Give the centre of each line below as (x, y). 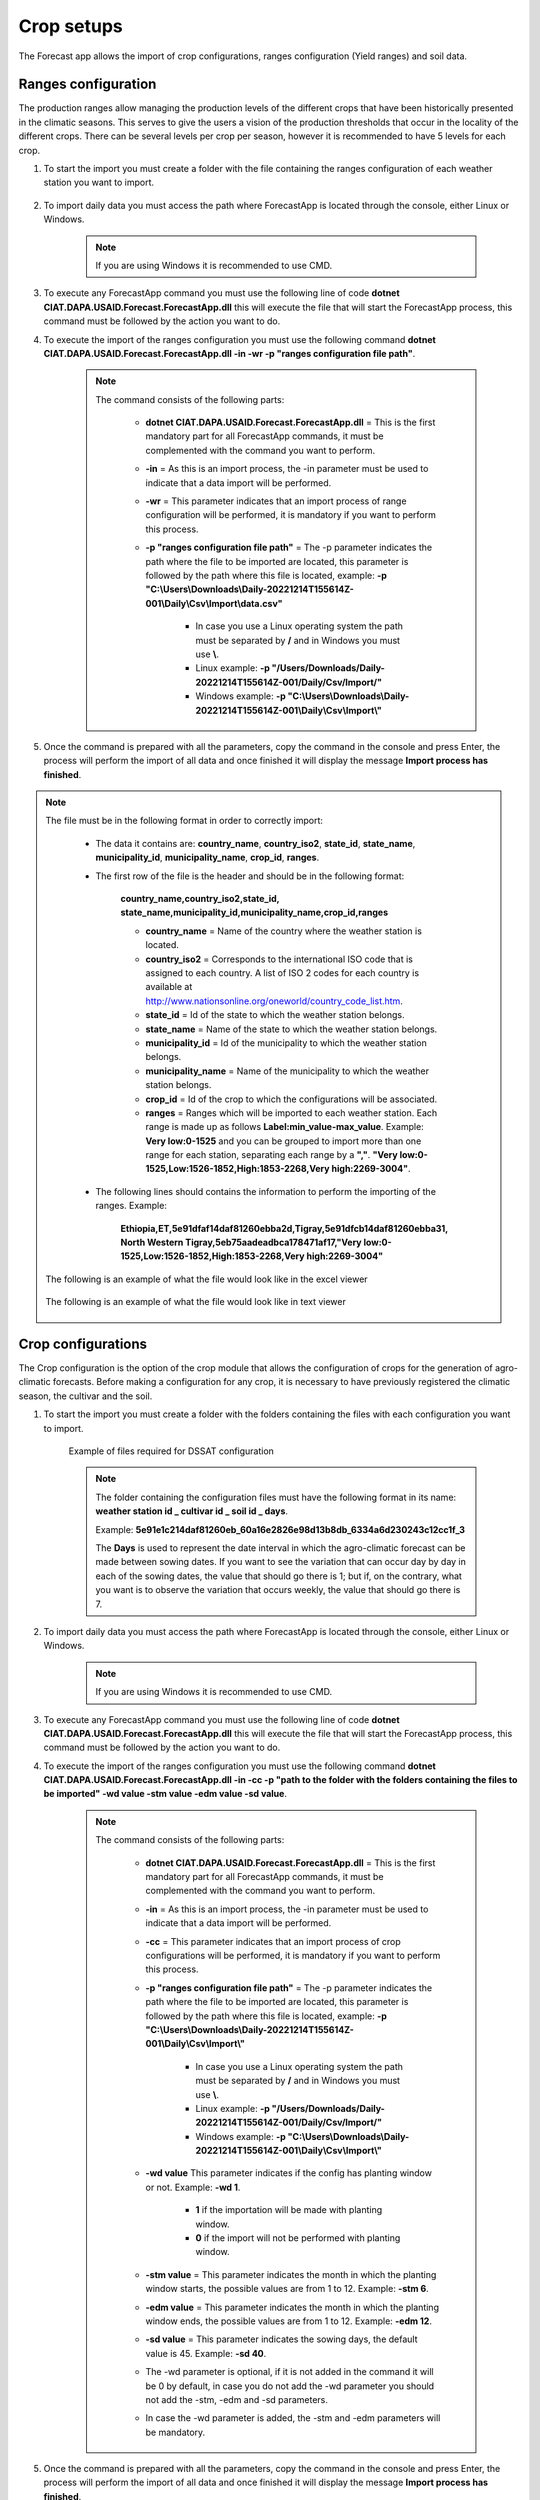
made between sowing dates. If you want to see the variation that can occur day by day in (281, 1562)
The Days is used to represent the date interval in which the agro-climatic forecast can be (280, 1548)
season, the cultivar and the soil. (85, 1396)
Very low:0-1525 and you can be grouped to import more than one (283, 1141)
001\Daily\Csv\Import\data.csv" (214, 603)
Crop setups (71, 26)
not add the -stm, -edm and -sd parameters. (237, 2399)
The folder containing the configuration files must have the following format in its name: (276, 1497)
